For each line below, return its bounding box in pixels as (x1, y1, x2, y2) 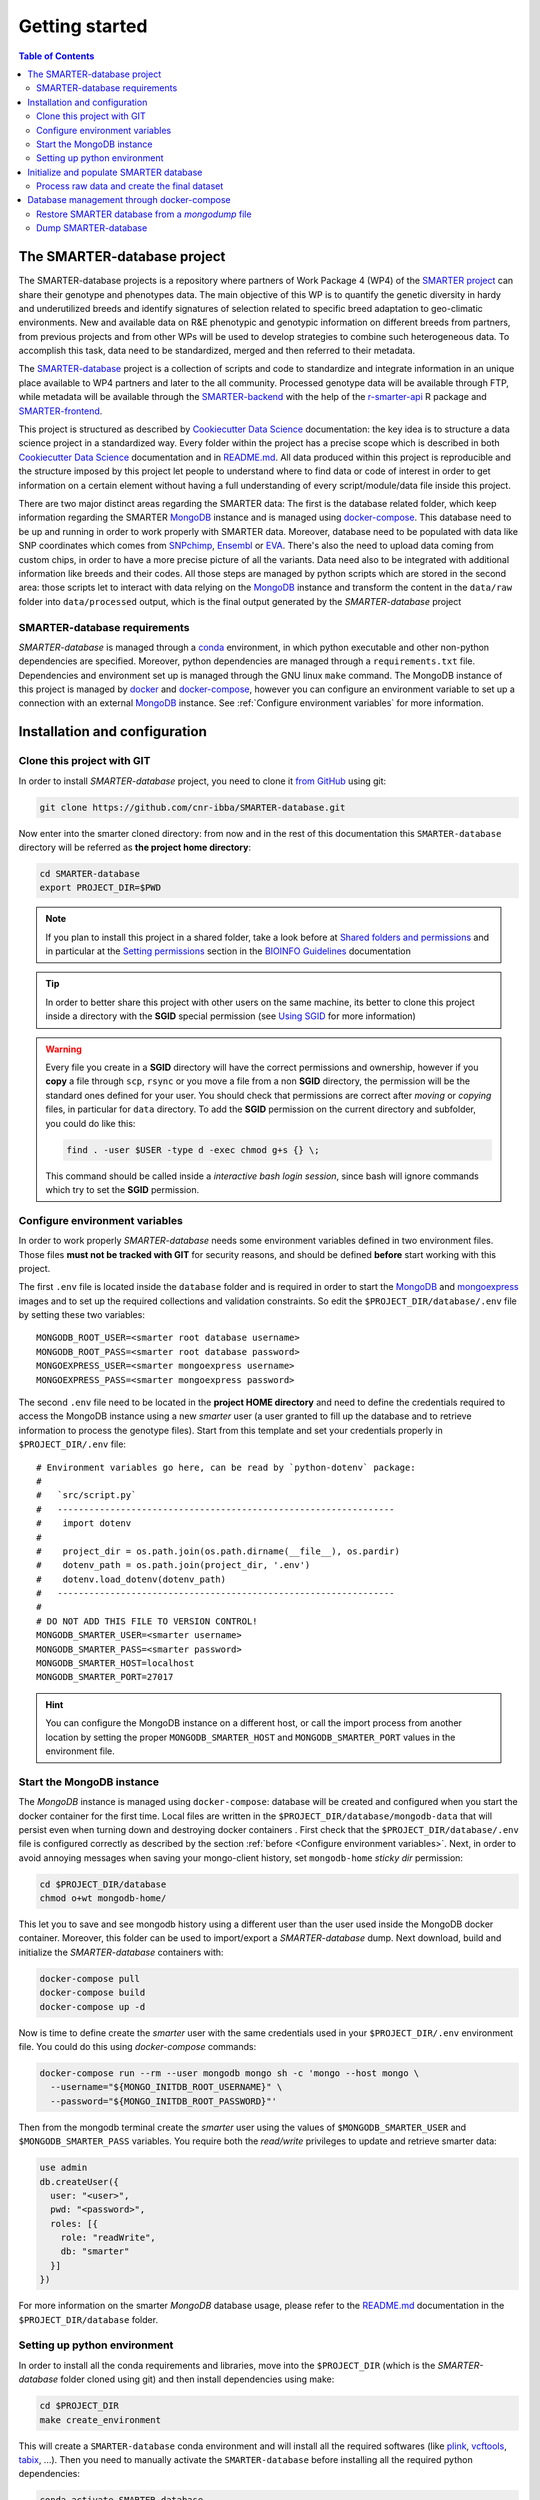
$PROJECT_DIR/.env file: (18, 1438, 127, 1450)
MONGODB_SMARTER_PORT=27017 (36, 1671, 174, 1683)
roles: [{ (50, 2218, 99, 2229)
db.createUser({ (39, 2176, 120, 2187)
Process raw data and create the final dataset (36, 180, 224, 192)
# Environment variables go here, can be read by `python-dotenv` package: (36, 1461, 416, 1473)
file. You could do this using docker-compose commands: (18, 2040, 257, 2052)
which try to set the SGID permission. (45, 1183, 200, 1195)
